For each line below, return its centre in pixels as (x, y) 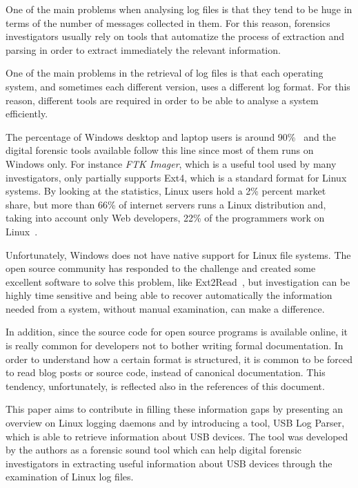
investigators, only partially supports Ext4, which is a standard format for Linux (176, 177)
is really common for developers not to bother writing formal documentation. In (175, 345)
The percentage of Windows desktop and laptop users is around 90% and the (171, 136)
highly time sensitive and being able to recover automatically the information (169, 295)
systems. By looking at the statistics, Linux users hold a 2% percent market (166, 191)
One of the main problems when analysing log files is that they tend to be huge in (179, 9)
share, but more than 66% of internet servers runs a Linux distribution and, (166, 204)
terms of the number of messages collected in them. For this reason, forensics (168, 22)
